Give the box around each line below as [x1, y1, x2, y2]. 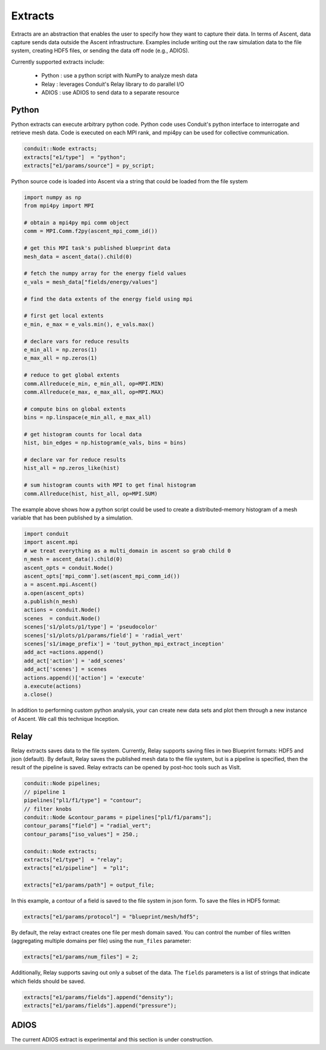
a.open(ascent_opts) [24, 590, 85, 596]
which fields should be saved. [11, 977, 86, 985]
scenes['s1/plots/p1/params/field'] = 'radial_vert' [24, 632, 184, 639]
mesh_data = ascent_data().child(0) [24, 253, 133, 260]
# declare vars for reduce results [24, 337, 129, 345]
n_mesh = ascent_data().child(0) [24, 556, 123, 562]
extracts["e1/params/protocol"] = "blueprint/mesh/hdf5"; [24, 913, 199, 921]
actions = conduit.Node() [24, 607, 101, 613]
